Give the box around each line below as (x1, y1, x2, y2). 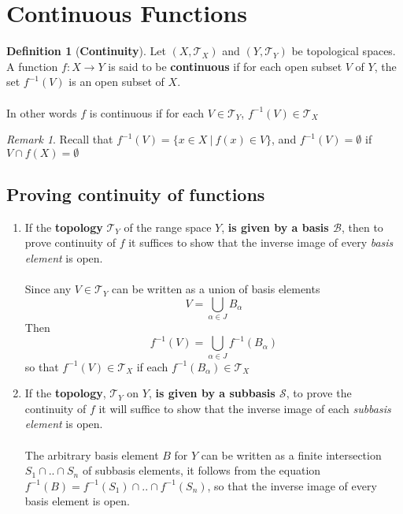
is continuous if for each (89, 104, 205, 121)
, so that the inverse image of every (207, 477, 377, 494)
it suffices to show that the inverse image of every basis (128, 234, 394, 251)
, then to (341, 218, 383, 235)
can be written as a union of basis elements (112, 281, 320, 297)
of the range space (124, 218, 212, 235)
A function (6, 58, 58, 74)
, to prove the (286, 385, 352, 401)
